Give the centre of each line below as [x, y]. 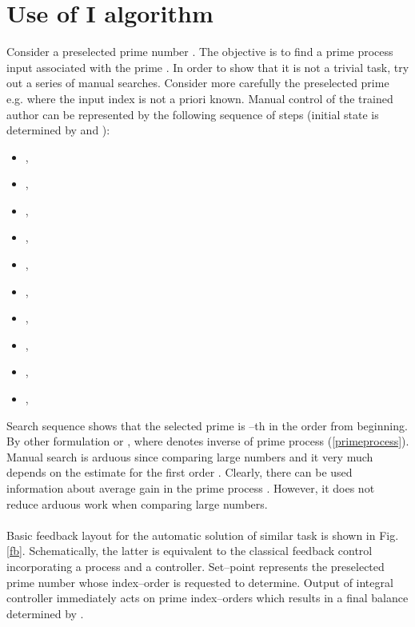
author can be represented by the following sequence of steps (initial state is [193, 114]
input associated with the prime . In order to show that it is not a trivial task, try [208, 67]
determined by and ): [58, 130]
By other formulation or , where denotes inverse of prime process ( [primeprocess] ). [208, 441]
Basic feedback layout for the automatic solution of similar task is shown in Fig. [203, 535]
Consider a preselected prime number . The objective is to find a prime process [200, 52]
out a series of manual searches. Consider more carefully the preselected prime [198, 83]
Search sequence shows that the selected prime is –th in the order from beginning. [207, 425]
